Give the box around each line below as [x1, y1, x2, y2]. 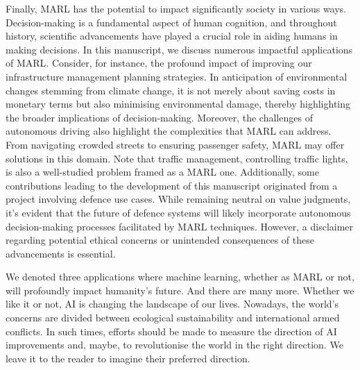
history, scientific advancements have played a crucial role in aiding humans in [6, 28, 338, 43]
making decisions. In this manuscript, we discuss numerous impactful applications [6, 42, 353, 56]
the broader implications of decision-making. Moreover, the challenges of [6, 110, 313, 124]
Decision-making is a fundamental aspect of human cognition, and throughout [6, 15, 337, 29]
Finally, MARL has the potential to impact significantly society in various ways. [6, 1, 347, 15]
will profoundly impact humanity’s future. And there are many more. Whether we [6, 283, 354, 297]
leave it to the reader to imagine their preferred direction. [6, 351, 250, 365]
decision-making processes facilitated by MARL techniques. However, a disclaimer [6, 219, 354, 233]
